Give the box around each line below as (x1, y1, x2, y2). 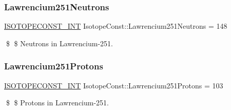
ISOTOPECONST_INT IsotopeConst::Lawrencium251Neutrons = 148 (4, 21, 227, 31)
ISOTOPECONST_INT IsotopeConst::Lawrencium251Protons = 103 (4, 80, 223, 90)
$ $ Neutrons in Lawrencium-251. (6, 38, 113, 48)
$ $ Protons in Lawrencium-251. (6, 97, 109, 108)
